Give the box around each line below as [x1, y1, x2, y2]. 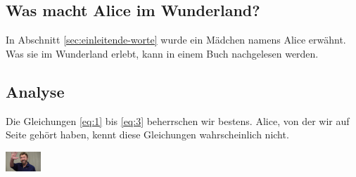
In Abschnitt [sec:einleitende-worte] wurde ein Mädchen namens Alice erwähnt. [6, 32, 346, 47]
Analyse [6, 80, 65, 102]
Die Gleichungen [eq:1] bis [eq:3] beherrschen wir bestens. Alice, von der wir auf [6, 113, 350, 128]
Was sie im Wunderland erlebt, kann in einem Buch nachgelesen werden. [6, 46, 319, 60]
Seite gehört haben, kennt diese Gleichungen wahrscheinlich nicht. [6, 127, 289, 142]
